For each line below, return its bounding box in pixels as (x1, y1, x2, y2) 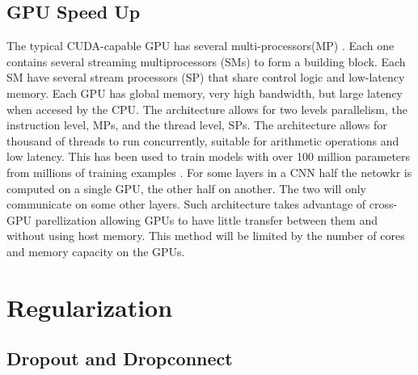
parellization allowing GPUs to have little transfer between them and (35, 211, 378, 228)
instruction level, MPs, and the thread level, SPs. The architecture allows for (6, 116, 387, 133)
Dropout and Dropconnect (6, 346, 233, 371)
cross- (369, 196, 398, 213)
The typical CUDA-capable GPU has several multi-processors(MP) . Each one (6, 37, 395, 54)
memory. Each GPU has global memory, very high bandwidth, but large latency (6, 84, 403, 101)
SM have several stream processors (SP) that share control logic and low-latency (6, 69, 405, 86)
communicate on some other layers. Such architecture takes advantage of (6, 196, 366, 213)
